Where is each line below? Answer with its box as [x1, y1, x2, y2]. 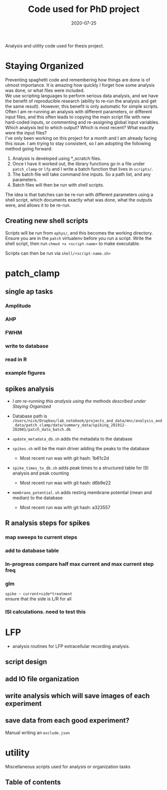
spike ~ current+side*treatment [5, 591, 72, 597]
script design [5, 658, 47, 666]
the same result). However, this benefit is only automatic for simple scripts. [5, 103, 159, 109]
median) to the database [12, 495, 63, 501]
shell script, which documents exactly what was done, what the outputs [5, 197, 153, 203]
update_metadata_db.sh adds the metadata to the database [12, 436, 133, 442]
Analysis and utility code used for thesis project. [5, 42, 104, 48]
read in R [5, 356, 27, 363]
